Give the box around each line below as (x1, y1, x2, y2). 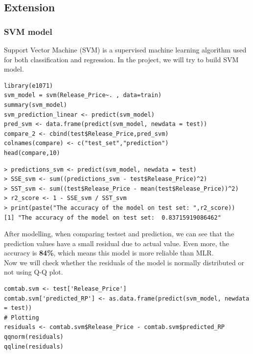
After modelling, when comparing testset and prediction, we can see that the (4, 228, 234, 239)
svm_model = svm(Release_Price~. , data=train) (4, 92, 162, 99)
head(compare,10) (4, 149, 60, 156)
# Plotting (4, 314, 39, 321)
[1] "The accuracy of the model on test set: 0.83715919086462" (4, 214, 221, 221)
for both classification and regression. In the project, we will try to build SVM (4, 54, 239, 64)
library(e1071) (4, 82, 53, 89)
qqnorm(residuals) (4, 333, 64, 341)
